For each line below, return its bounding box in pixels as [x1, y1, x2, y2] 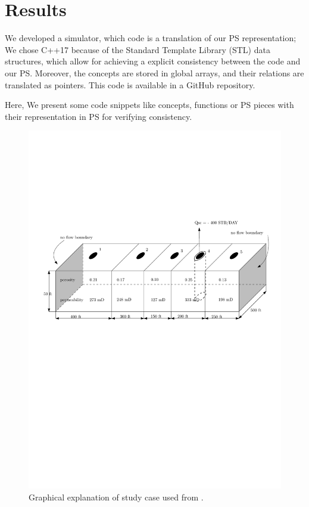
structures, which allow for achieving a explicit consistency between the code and [5, 55, 301, 67]
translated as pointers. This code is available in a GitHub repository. [5, 78, 255, 91]
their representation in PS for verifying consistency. [5, 110, 192, 122]
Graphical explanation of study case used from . [29, 490, 204, 503]
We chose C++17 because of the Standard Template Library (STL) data [5, 43, 270, 55]
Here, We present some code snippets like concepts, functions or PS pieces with [5, 98, 294, 111]
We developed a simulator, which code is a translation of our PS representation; [5, 32, 296, 44]
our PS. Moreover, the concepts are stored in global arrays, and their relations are [5, 66, 304, 79]
